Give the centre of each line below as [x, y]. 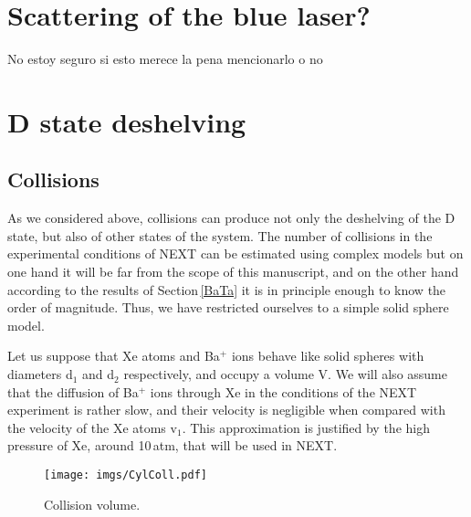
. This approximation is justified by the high [306, 427]
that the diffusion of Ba [73, 391]
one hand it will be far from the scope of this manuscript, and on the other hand [233, 272]
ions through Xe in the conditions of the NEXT [283, 391]
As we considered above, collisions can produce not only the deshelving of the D [231, 218]
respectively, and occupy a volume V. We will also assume [285, 374]
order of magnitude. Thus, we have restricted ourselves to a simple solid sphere [228, 307]
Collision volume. [92, 504]
